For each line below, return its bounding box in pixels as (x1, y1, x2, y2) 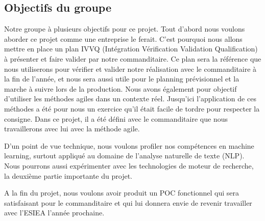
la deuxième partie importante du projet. (4, 170, 132, 181)
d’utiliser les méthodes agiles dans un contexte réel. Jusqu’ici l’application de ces (4, 93, 256, 104)
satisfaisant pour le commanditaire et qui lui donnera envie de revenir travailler (4, 197, 252, 208)
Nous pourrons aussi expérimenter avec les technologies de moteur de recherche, (4, 160, 254, 171)
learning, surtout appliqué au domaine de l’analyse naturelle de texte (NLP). (4, 150, 245, 161)
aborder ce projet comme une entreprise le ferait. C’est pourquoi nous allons (4, 33, 243, 44)
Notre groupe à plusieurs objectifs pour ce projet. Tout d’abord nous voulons (4, 23, 245, 34)
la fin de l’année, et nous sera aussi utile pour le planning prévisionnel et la (4, 73, 239, 84)
